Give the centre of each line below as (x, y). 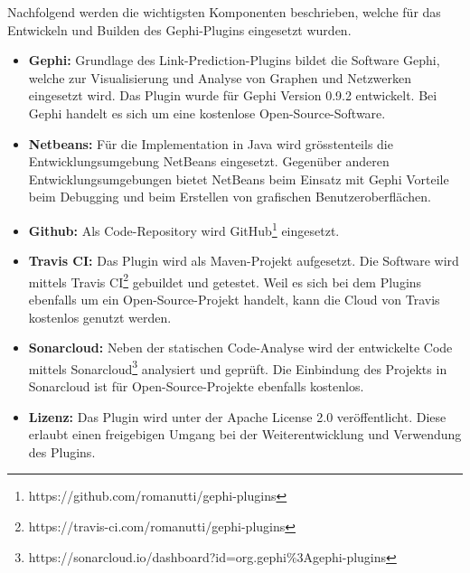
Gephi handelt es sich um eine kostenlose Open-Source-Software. (207, 113)
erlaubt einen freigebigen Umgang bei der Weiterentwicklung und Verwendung (245, 434)
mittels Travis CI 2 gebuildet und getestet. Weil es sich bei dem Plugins (225, 280)
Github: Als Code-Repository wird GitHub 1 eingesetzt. (184, 229)
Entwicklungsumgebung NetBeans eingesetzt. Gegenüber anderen (209, 161)
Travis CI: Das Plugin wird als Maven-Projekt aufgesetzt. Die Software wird (244, 261)
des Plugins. (62, 451)
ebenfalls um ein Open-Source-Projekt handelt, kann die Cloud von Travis (234, 300)
